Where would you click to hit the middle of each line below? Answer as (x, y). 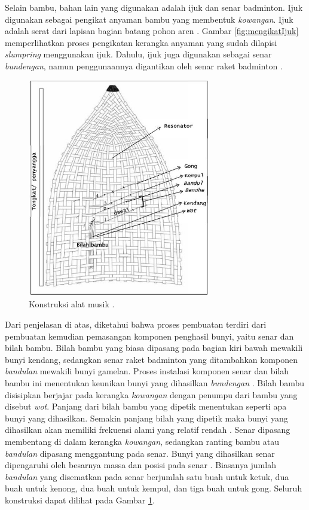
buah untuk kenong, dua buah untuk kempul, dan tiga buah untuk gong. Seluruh (154, 488)
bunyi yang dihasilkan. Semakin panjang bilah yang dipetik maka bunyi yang (146, 418)
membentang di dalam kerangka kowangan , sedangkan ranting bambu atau (142, 441)
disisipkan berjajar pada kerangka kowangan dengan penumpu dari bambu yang (151, 394)
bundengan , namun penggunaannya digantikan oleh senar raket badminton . (144, 65)
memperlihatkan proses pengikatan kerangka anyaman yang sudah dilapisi (141, 42)
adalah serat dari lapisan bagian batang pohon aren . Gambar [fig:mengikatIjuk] (152, 31)
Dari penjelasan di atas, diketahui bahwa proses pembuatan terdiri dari (136, 324)
